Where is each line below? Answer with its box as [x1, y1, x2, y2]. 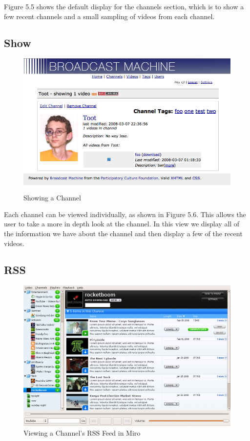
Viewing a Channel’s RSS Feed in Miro [23, 427, 141, 438]
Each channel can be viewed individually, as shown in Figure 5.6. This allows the [4, 209, 246, 219]
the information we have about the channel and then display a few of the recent [4, 228, 243, 239]
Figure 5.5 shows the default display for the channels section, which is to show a [4, 1, 244, 11]
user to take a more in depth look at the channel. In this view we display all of [4, 219, 240, 229]
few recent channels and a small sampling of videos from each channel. [4, 11, 215, 21]
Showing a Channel [23, 193, 81, 203]
